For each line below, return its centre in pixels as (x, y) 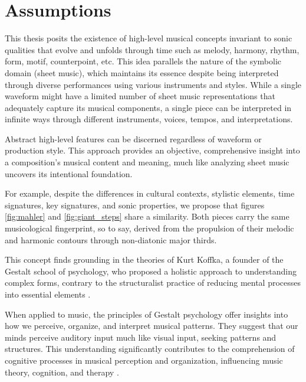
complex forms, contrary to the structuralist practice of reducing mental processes (153, 283)
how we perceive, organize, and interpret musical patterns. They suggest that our (152, 326)
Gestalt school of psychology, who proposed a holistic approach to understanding (151, 271)
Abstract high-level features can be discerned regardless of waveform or (133, 138)
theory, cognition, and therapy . (62, 372)
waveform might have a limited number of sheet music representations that (140, 96)
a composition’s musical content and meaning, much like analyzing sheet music (147, 162)
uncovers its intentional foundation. (69, 173)
